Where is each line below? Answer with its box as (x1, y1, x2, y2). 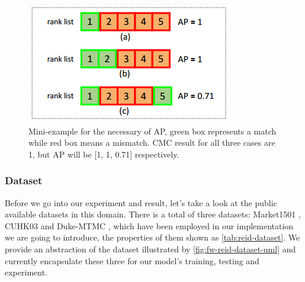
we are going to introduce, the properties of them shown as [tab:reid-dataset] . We (5, 231, 300, 243)
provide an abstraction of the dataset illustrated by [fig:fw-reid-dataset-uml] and (5, 242, 296, 255)
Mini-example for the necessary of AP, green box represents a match (28, 124, 277, 137)
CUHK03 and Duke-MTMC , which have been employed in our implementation (5, 219, 294, 232)
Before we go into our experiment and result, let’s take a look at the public (5, 196, 277, 209)
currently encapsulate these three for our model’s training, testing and (5, 254, 259, 267)
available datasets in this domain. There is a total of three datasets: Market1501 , (5, 208, 301, 220)
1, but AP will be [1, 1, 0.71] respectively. (28, 148, 179, 160)
